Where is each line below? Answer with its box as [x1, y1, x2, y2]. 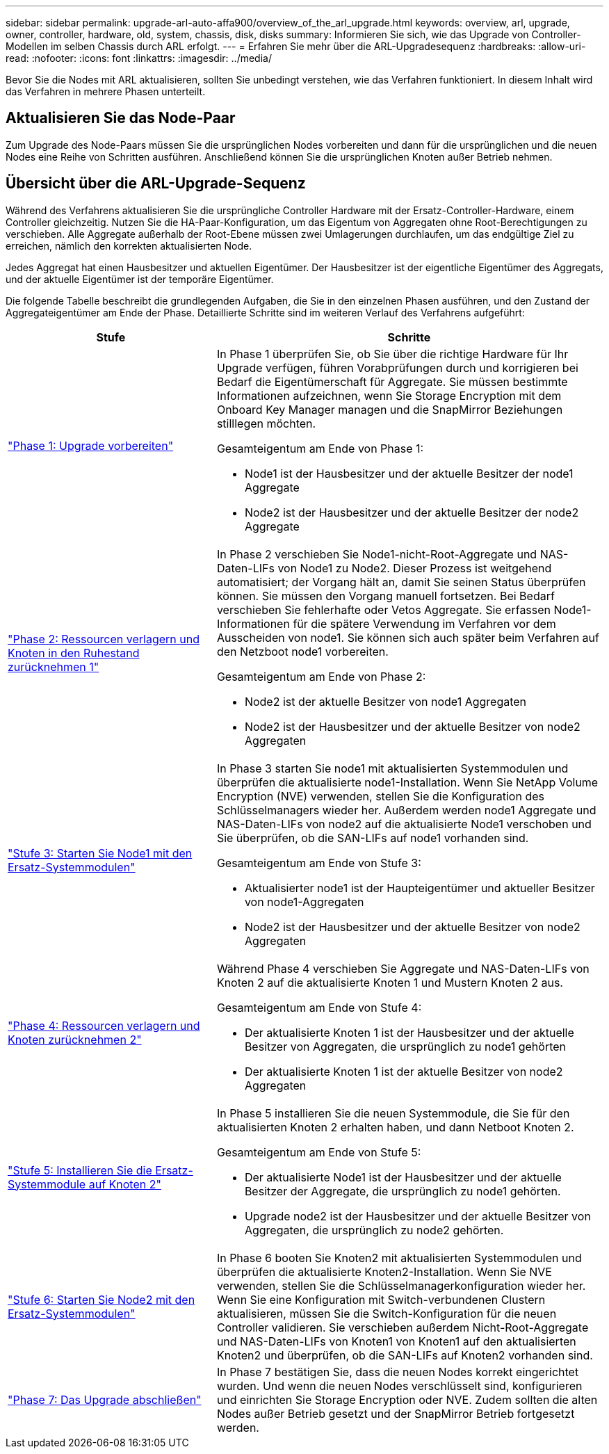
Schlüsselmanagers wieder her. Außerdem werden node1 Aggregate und [216, 802, 596, 817]
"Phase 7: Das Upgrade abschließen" [8, 1392, 202, 1407]
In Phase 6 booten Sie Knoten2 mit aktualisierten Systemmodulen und [216, 1250, 582, 1265]
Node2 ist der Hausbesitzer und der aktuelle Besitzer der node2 [244, 505, 579, 519]
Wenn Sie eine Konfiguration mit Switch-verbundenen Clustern [216, 1292, 546, 1307]
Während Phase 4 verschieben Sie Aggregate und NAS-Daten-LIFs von [216, 961, 590, 976]
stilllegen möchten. [216, 416, 316, 430]
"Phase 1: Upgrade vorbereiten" [8, 438, 174, 453]
